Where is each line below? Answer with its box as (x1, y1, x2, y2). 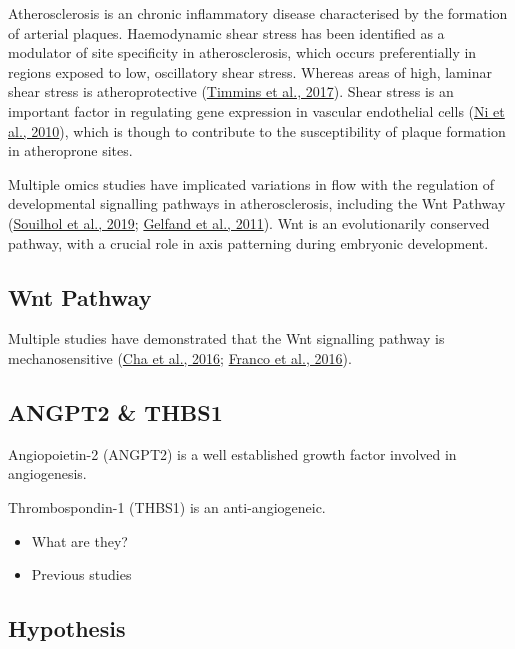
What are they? (31, 530, 128, 551)
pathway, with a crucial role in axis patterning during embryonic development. (8, 232, 489, 253)
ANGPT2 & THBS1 (8, 396, 223, 427)
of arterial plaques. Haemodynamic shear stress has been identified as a (8, 22, 445, 43)
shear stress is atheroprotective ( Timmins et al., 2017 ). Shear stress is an (8, 81, 454, 102)
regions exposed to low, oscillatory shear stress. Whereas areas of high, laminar (8, 61, 492, 82)
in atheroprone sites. (8, 140, 133, 161)
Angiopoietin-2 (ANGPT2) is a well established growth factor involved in (8, 443, 457, 464)
